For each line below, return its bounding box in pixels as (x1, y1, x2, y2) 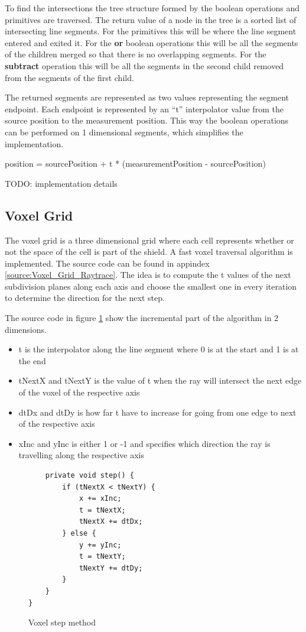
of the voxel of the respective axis (18, 386, 140, 398)
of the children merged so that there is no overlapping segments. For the (5, 48, 266, 60)
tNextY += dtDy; (79, 563, 143, 572)
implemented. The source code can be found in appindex (5, 257, 210, 269)
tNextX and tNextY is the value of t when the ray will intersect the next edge (18, 374, 302, 387)
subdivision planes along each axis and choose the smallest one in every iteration (5, 280, 297, 292)
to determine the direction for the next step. (5, 291, 165, 304)
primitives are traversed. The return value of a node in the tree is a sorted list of (5, 13, 297, 25)
